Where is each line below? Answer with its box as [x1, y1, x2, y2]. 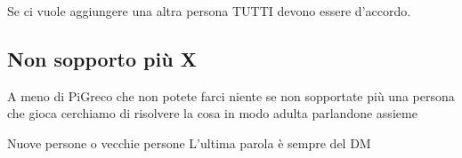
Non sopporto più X [7, 44, 197, 72]
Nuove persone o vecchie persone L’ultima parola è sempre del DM [7, 133, 371, 152]
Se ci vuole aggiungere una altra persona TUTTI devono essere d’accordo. [7, 2, 411, 20]
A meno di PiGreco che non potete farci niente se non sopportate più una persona [7, 86, 455, 105]
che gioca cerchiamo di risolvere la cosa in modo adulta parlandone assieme [7, 104, 417, 122]
